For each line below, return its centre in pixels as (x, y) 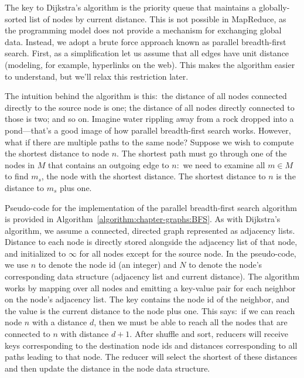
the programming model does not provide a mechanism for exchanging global (143, 30)
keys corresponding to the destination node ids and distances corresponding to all (151, 345)
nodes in (20, 164)
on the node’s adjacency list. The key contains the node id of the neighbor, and (147, 299)
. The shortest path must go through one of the (202, 153)
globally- (274, 7)
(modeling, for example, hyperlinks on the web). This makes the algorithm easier (150, 64)
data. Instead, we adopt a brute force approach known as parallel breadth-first (146, 41)
